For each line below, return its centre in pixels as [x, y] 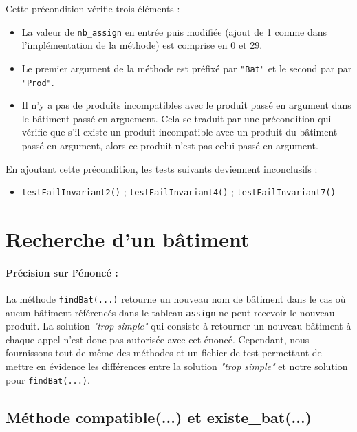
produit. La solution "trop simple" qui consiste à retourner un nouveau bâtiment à [178, 326]
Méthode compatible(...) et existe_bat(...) [159, 417]
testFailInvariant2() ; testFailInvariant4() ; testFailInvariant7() [178, 192]
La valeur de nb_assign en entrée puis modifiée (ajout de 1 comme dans [174, 31]
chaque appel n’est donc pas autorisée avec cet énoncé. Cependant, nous [158, 339]
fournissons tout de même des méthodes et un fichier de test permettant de [164, 353]
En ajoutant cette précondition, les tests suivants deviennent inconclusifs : [162, 168]
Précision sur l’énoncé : [62, 272]
